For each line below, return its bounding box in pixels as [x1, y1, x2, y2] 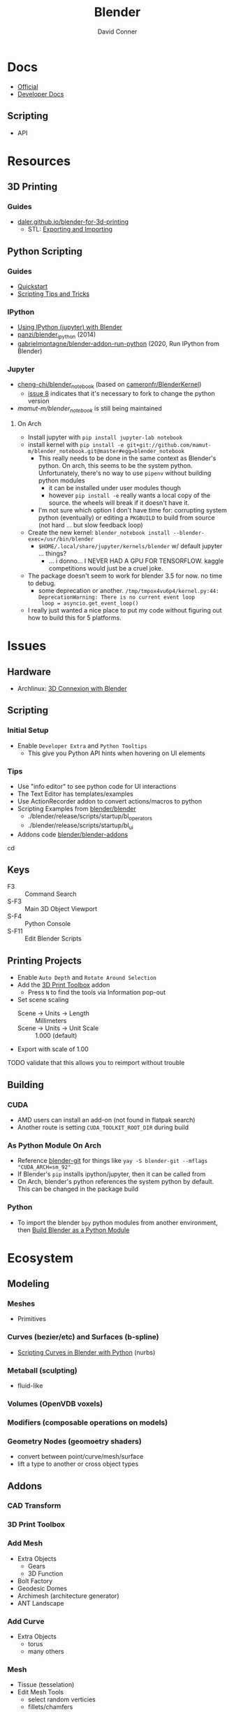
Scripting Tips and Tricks [17, 290, 89, 298]
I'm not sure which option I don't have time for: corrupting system [38, 506, 227, 515]
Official [17, 82, 38, 91]
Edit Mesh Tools [17, 1688, 64, 1697]
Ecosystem [7, 1250, 74, 1266]
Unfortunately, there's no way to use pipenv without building [38, 469, 212, 478]
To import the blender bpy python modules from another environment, [17, 1218, 218, 1227]
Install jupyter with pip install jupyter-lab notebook [27, 433, 183, 441]
